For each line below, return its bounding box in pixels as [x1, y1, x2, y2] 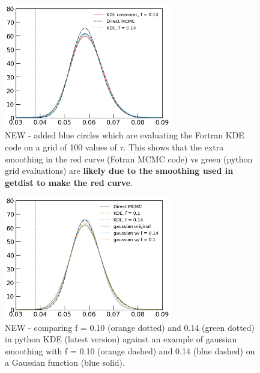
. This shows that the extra [123, 140, 224, 153]
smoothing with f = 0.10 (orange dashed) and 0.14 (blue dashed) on [5, 344, 255, 357]
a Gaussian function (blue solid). [5, 356, 125, 369]
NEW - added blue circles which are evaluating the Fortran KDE [5, 129, 244, 141]
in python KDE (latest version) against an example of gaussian [5, 333, 237, 345]
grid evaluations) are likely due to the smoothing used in [5, 164, 234, 177]
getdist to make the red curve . [5, 176, 133, 188]
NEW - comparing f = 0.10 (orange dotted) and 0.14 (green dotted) [5, 321, 255, 333]
